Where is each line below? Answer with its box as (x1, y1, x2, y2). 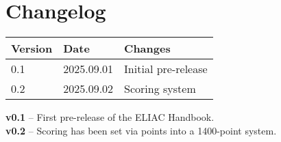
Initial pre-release (124, 61, 208, 77)
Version (11, 40, 53, 57)
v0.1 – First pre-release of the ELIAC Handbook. (5, 110, 215, 124)
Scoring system (124, 81, 196, 97)
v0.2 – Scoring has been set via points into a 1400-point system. (5, 123, 277, 137)
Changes (124, 40, 171, 57)
